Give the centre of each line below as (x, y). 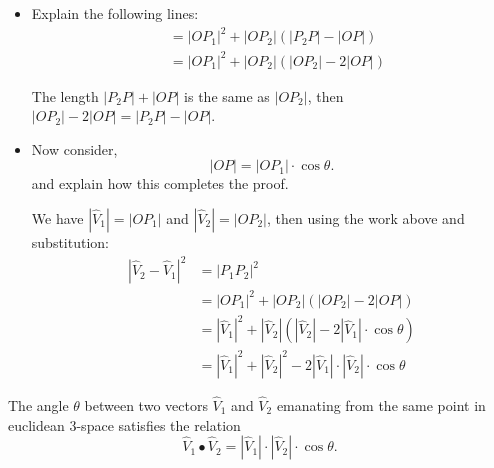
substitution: (70, 242)
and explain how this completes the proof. (160, 183)
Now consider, (74, 148)
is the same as (227, 95)
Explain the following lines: (115, 13)
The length (65, 95)
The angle (38, 404)
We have (57, 218)
